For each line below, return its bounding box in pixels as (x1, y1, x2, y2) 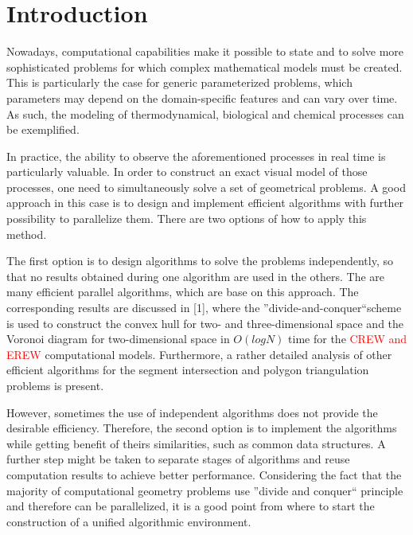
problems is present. (6, 377, 104, 393)
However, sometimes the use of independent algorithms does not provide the (6, 404, 378, 420)
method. (6, 225, 47, 242)
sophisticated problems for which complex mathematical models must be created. (6, 58, 403, 75)
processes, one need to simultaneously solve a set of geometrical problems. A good (6, 178, 406, 195)
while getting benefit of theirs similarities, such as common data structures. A (6, 435, 386, 451)
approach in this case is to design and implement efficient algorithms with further (6, 194, 404, 211)
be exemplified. (6, 121, 80, 138)
